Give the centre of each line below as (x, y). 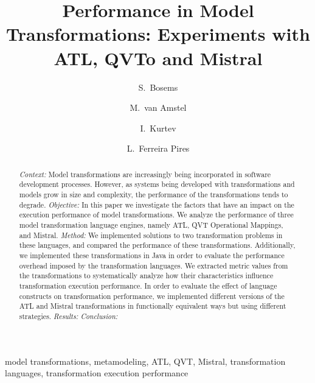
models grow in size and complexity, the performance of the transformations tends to (154, 194)
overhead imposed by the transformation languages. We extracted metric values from (154, 265)
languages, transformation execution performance (97, 373)
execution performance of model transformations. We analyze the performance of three (156, 215)
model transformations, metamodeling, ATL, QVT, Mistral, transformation (145, 361)
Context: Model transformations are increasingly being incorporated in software (145, 174)
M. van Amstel (158, 107)
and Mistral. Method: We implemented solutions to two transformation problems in (151, 235)
